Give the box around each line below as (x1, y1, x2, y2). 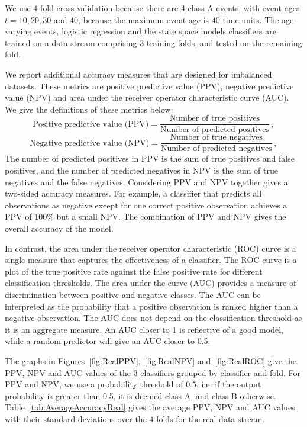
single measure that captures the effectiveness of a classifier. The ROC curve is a (5, 253, 297, 266)
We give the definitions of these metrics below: (5, 102, 173, 115)
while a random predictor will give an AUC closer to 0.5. (5, 335, 211, 347)
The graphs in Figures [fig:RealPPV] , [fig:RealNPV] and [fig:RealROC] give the (5, 354, 297, 367)
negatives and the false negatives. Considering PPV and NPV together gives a (5, 175, 288, 188)
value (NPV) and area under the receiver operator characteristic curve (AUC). (5, 91, 289, 104)
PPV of (5, 210, 32, 223)
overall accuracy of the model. (5, 222, 114, 235)
